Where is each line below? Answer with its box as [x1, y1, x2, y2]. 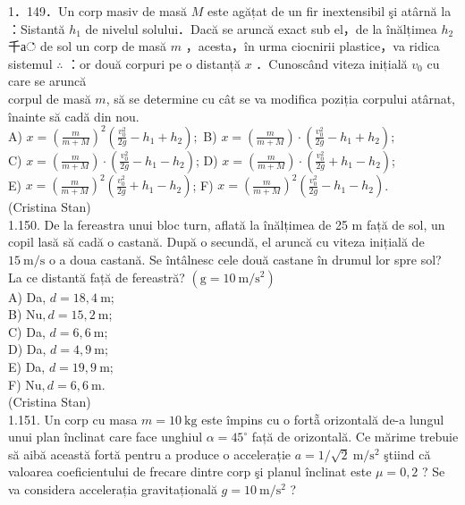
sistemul [8, 54, 53, 72]
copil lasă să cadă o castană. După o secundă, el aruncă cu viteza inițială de [8, 232, 425, 251]
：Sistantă [8, 19, 65, 38]
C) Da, [8, 322, 46, 341]
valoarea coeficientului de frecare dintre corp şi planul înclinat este [8, 462, 372, 481]
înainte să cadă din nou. [8, 106, 139, 125]
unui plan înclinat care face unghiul [8, 427, 203, 446]
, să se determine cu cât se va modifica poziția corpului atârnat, [106, 88, 455, 107]
